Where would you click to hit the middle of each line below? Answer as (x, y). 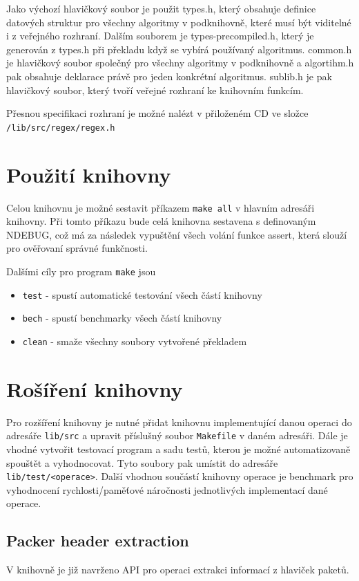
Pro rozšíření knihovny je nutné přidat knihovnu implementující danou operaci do (179, 422)
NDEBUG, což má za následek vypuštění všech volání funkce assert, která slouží (177, 234)
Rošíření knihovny (95, 388)
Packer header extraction (98, 541)
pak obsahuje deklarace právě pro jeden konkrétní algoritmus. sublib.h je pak (169, 76)
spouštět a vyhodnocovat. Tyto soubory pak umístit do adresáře (142, 462)
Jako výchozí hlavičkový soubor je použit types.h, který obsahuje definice (161, 8)
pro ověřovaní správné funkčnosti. (77, 248)
